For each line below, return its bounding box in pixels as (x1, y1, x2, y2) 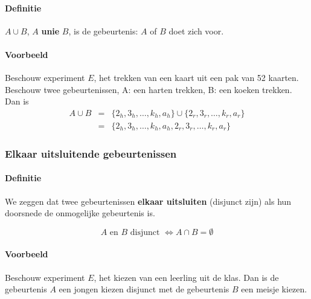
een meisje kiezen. (241, 283, 307, 295)
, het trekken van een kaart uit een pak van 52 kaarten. (94, 71, 299, 84)
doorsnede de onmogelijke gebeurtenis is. (5, 207, 155, 219)
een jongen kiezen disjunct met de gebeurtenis (59, 283, 229, 295)
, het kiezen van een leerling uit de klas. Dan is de (94, 271, 279, 283)
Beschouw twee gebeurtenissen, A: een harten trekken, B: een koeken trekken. (5, 83, 292, 95)
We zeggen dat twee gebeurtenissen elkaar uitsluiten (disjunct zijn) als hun (5, 195, 292, 207)
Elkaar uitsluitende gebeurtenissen (5, 146, 177, 161)
